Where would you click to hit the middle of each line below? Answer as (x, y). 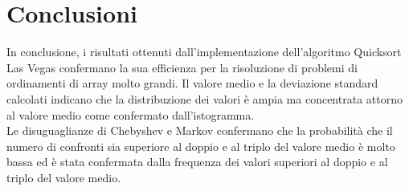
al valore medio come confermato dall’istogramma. (131, 114)
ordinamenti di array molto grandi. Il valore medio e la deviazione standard (192, 83)
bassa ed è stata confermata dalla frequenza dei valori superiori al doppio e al (197, 162)
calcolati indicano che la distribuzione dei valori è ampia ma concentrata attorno (204, 98)
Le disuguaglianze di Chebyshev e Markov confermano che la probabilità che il (200, 130)
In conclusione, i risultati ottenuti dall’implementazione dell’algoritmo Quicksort (204, 52)
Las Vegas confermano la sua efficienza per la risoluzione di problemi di (182, 67)
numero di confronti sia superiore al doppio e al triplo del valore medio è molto (201, 146)
